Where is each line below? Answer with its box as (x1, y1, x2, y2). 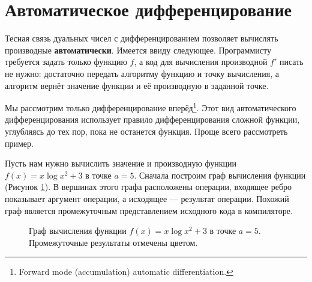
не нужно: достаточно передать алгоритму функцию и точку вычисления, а (5, 67, 280, 79)
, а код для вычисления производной (134, 55, 268, 68)
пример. (5, 136, 34, 149)
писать (279, 55, 304, 68)
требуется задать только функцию (5, 55, 127, 68)
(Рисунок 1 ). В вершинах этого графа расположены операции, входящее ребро (5, 180, 292, 193)
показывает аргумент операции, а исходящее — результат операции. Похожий (5, 192, 289, 204)
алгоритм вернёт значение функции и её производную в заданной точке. (5, 79, 269, 91)
